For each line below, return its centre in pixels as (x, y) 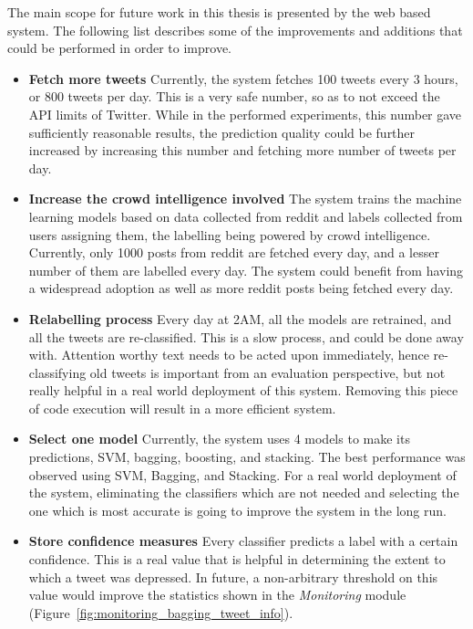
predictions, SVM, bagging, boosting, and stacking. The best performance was (247, 457)
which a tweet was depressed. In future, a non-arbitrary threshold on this (233, 577)
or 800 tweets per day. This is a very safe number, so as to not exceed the (234, 96)
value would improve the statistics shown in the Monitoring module (217, 595)
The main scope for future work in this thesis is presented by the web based (219, 12)
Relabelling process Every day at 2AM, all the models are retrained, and (240, 318)
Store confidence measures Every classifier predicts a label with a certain (243, 541)
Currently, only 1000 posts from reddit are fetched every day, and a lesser (234, 252)
